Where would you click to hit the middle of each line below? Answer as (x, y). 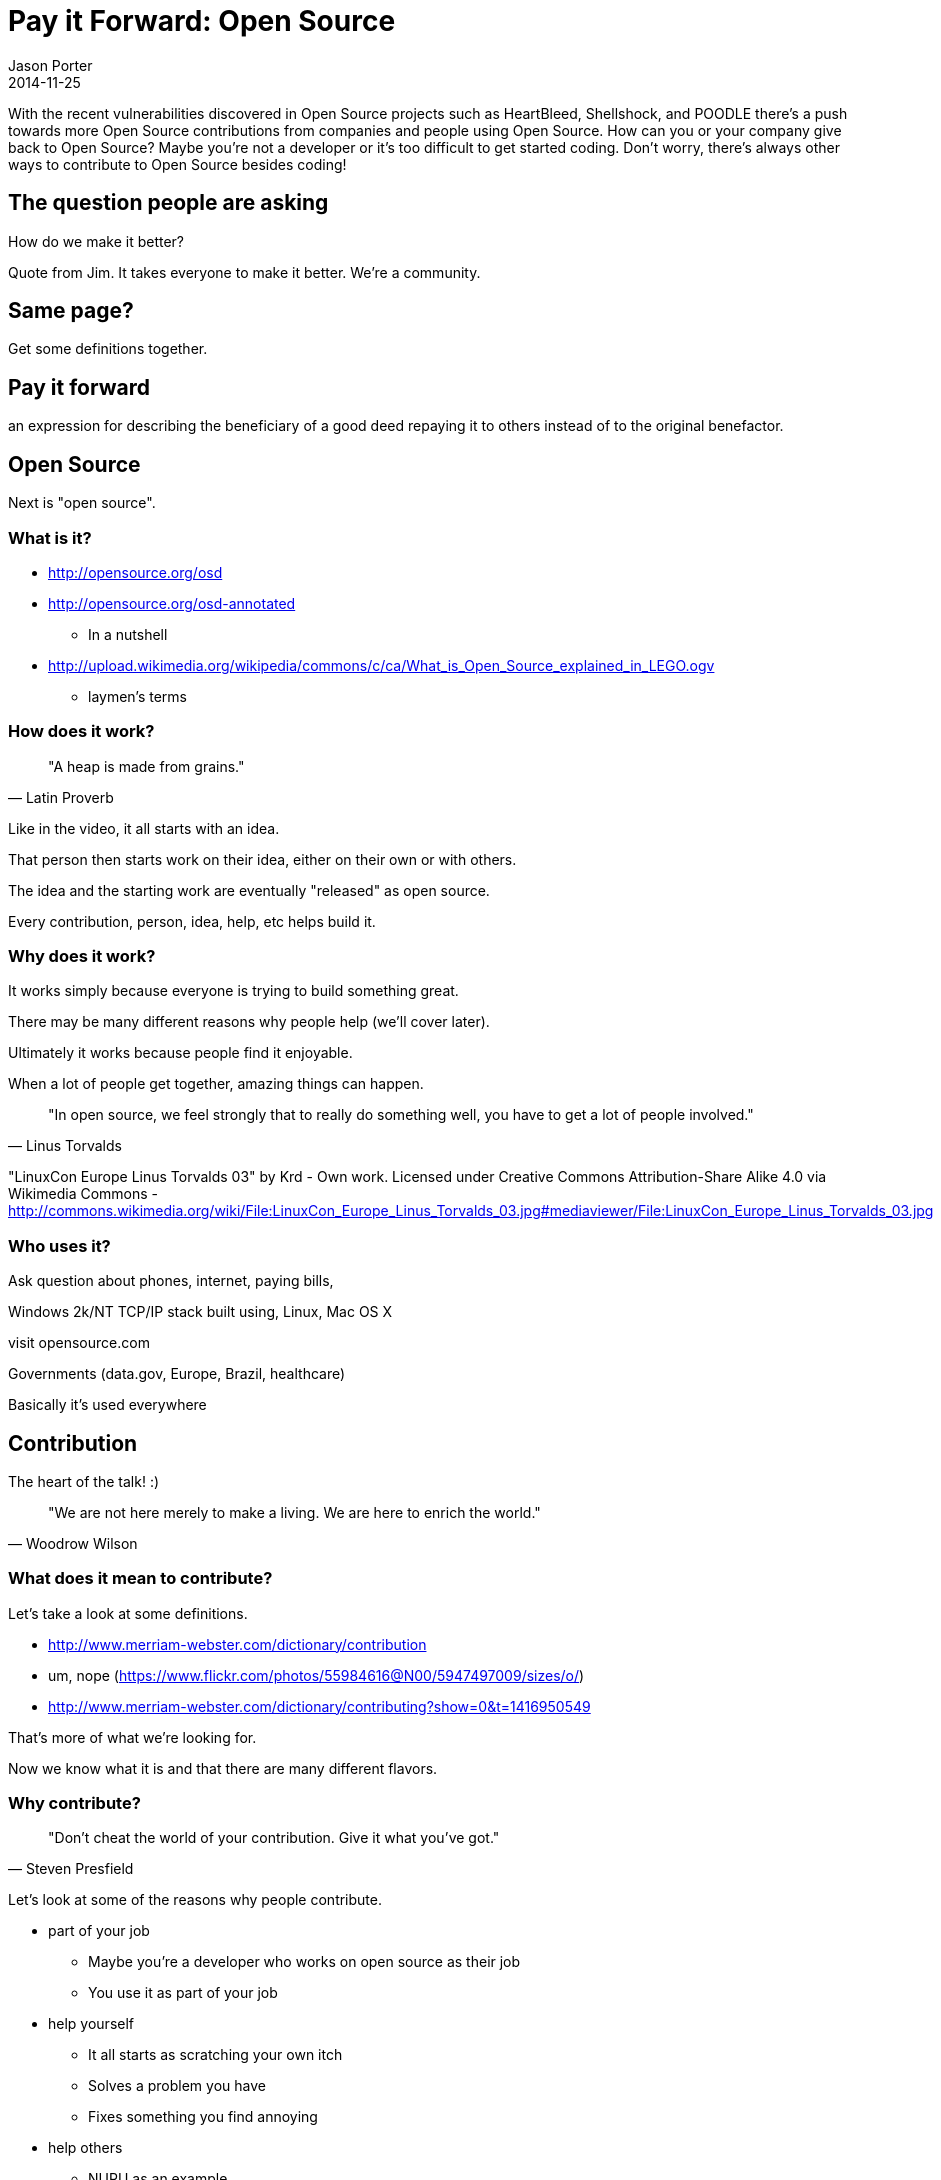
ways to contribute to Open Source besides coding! (177, 164)
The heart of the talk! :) (84, 1481)
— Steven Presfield (71, 1869)
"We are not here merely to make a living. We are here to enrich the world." (294, 1512)
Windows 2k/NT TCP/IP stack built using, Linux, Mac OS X (200, 1312)
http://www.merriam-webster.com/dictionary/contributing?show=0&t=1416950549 (319, 1706)
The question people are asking (168, 203)
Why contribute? (74, 1803)
